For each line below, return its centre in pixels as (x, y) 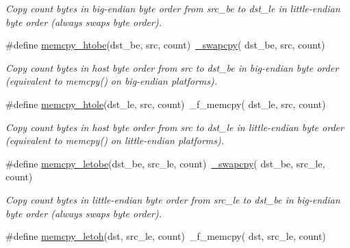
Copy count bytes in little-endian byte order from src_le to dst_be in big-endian (173, 199)
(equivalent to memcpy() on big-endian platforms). (111, 81)
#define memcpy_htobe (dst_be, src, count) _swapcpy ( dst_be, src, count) (165, 45)
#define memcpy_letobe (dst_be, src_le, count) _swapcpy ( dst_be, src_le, (165, 163)
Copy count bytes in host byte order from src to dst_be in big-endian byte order (172, 67)
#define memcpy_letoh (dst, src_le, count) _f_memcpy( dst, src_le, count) (166, 236)
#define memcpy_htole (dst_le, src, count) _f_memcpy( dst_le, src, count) (166, 104)
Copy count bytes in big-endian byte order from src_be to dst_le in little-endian (173, 8)
